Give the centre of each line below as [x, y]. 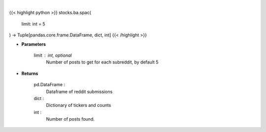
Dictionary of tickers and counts [79, 105]
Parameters [34, 44]
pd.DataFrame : [50, 85]
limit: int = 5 [33, 24]
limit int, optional [53, 55]
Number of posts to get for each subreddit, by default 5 [102, 62]
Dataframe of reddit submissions [79, 92]
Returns [30, 73]
